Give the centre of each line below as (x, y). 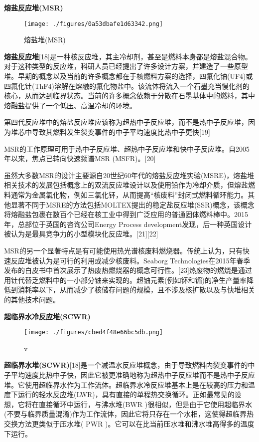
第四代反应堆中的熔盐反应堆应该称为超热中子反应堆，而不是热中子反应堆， (126, 122)
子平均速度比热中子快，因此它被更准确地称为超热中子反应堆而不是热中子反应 (129, 374)
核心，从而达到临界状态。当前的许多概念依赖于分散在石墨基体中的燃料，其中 (129, 96)
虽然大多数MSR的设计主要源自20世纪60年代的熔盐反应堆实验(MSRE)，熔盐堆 (129, 175)
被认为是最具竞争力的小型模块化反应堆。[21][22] (81, 234)
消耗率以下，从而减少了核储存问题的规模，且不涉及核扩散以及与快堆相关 (136, 290)
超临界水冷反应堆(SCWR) (47, 316)
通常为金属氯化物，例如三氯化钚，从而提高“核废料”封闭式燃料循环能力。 (129, 194)
